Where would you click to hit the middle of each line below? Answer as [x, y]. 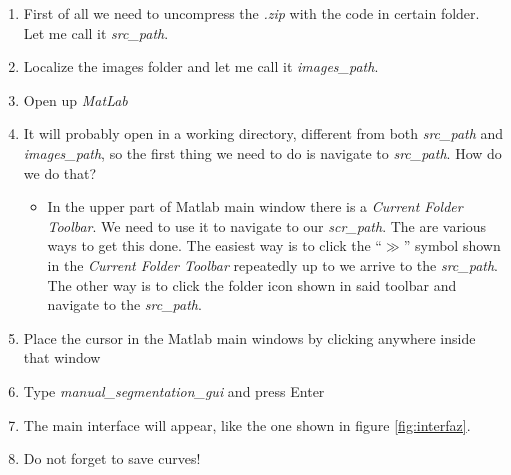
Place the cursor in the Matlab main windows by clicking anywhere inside [249, 337]
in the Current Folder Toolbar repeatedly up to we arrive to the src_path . [273, 264]
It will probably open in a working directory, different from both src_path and [263, 133]
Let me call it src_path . [96, 32]
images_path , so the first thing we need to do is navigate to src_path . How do [262, 152]
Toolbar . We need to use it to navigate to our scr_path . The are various [267, 225]
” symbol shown [452, 245]
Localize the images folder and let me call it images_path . [201, 66]
